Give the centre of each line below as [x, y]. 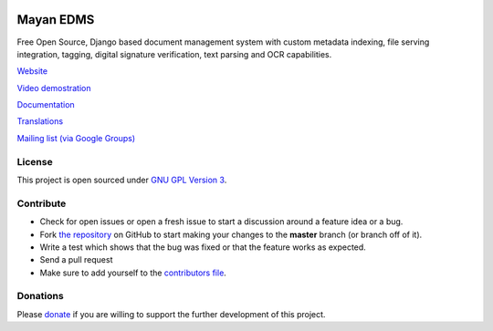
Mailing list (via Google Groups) [76, 138]
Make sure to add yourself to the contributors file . [133, 273]
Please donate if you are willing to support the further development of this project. [171, 314]
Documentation [46, 105]
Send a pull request [76, 260]
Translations [40, 121]
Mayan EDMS [56, 20]
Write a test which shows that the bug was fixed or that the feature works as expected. [203, 247]
